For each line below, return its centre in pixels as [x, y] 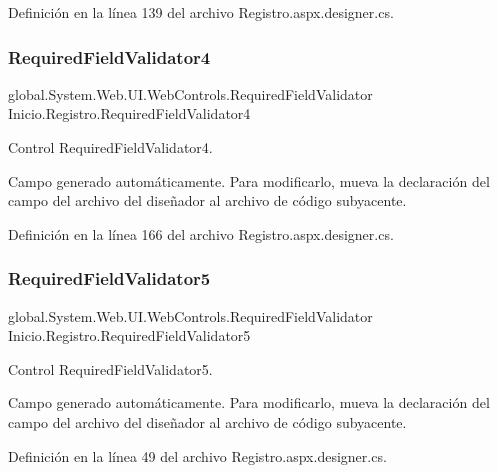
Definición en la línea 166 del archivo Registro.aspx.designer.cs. [201, 233]
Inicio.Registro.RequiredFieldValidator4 [129, 113]
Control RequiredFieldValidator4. [110, 147]
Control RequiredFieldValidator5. [110, 368]
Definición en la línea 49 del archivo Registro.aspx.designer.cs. [197, 455]
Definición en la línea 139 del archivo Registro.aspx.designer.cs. [201, 12]
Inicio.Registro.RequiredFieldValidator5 [129, 335]
